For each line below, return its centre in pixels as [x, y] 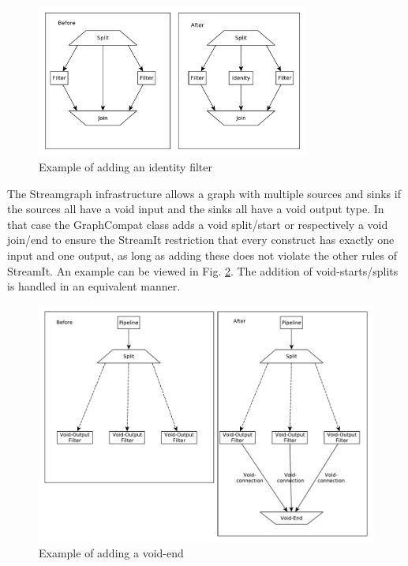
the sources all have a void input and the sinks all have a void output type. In [196, 209]
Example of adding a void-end [111, 553]
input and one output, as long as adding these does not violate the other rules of [202, 255]
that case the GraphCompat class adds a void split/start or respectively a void [198, 224]
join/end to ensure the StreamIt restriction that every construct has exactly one [201, 240]
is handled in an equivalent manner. [94, 286]
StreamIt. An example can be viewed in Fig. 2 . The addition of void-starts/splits [203, 270]
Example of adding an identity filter [125, 167]
